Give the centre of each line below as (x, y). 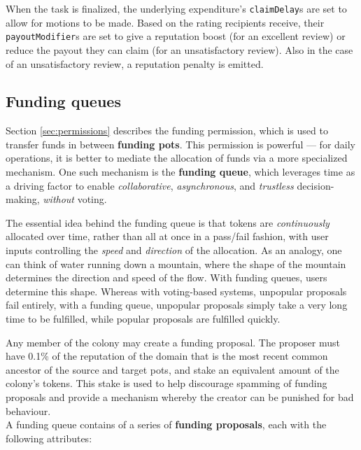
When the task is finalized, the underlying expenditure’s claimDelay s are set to (176, 8)
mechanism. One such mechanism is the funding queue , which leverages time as (180, 172)
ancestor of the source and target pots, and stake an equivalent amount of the (172, 369)
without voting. (75, 199)
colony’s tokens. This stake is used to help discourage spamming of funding (167, 383)
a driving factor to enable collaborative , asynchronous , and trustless (150, 185)
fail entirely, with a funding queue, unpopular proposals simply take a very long (177, 305)
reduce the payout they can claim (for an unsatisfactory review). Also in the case (179, 49)
